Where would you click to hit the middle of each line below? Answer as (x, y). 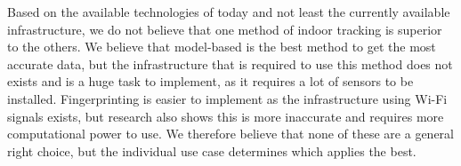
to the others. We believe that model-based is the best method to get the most (222, 47)
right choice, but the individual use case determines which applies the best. (212, 150)
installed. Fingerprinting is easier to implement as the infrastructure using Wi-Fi (227, 98)
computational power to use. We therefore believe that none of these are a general (230, 134)
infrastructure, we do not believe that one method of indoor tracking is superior (225, 29)
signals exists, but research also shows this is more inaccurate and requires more (226, 116)
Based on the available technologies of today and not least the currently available (229, 12)
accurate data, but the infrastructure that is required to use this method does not (230, 63)
